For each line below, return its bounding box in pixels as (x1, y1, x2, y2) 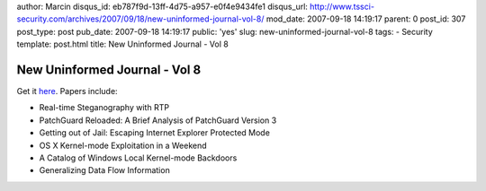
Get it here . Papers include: (16, 86, 118, 97)
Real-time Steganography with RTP (39, 102, 170, 113)
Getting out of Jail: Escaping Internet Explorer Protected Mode (39, 127, 270, 138)
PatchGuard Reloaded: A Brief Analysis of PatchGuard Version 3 (39, 115, 277, 126)
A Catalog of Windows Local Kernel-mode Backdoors (39, 152, 238, 163)
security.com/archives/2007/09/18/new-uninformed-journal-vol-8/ (16, 13, 265, 24)
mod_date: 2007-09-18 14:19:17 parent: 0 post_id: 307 (265, 13, 466, 24)
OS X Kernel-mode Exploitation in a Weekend (39, 140, 207, 151)
